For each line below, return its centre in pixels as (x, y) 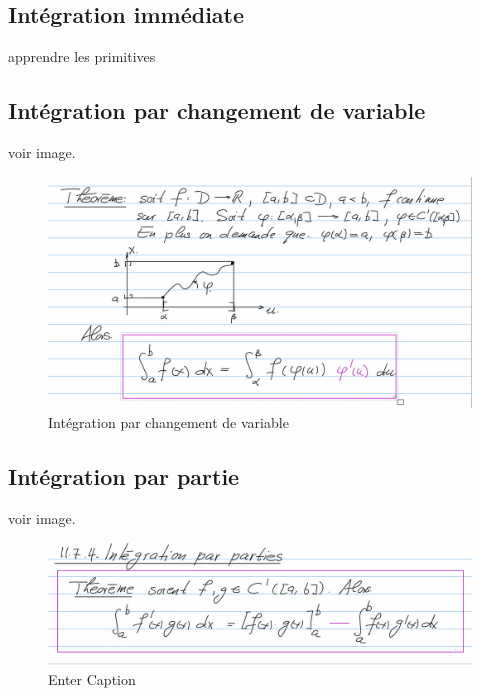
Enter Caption (92, 679)
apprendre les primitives (82, 56)
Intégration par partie (124, 476)
